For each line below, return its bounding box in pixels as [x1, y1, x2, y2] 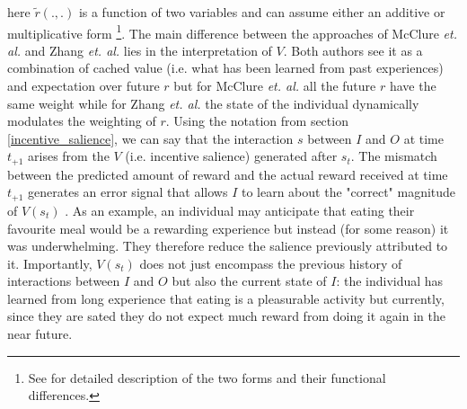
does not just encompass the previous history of [139, 253, 402, 272]
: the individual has [336, 271, 444, 290]
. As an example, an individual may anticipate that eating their [65, 200, 415, 219]
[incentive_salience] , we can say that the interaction [7, 129, 294, 147]
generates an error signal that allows [28, 182, 228, 201]
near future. [7, 325, 73, 343]
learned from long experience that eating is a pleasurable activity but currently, [7, 289, 445, 307]
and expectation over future [7, 76, 160, 95]
